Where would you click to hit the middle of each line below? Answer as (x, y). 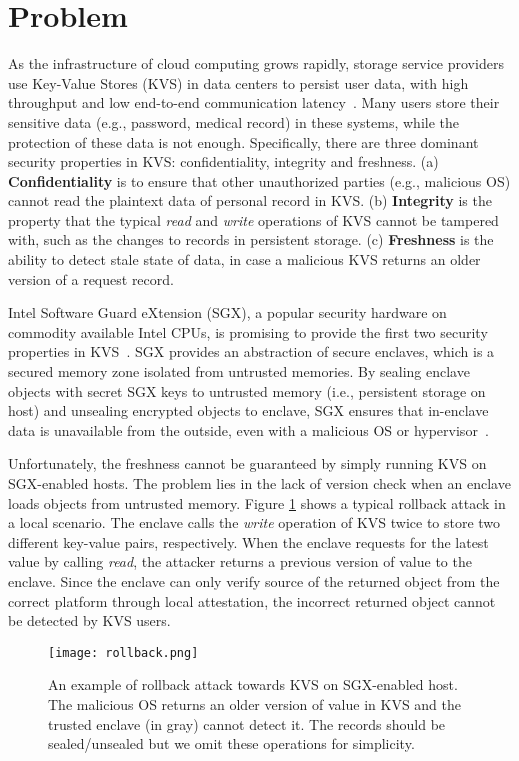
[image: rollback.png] (123, 652)
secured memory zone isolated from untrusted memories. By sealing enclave (239, 371)
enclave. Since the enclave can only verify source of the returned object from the (254, 580)
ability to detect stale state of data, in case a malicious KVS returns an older (244, 259)
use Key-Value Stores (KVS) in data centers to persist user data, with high (238, 82)
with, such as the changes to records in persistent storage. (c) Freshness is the (251, 239)
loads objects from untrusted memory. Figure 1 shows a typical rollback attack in (257, 502)
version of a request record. (91, 278)
